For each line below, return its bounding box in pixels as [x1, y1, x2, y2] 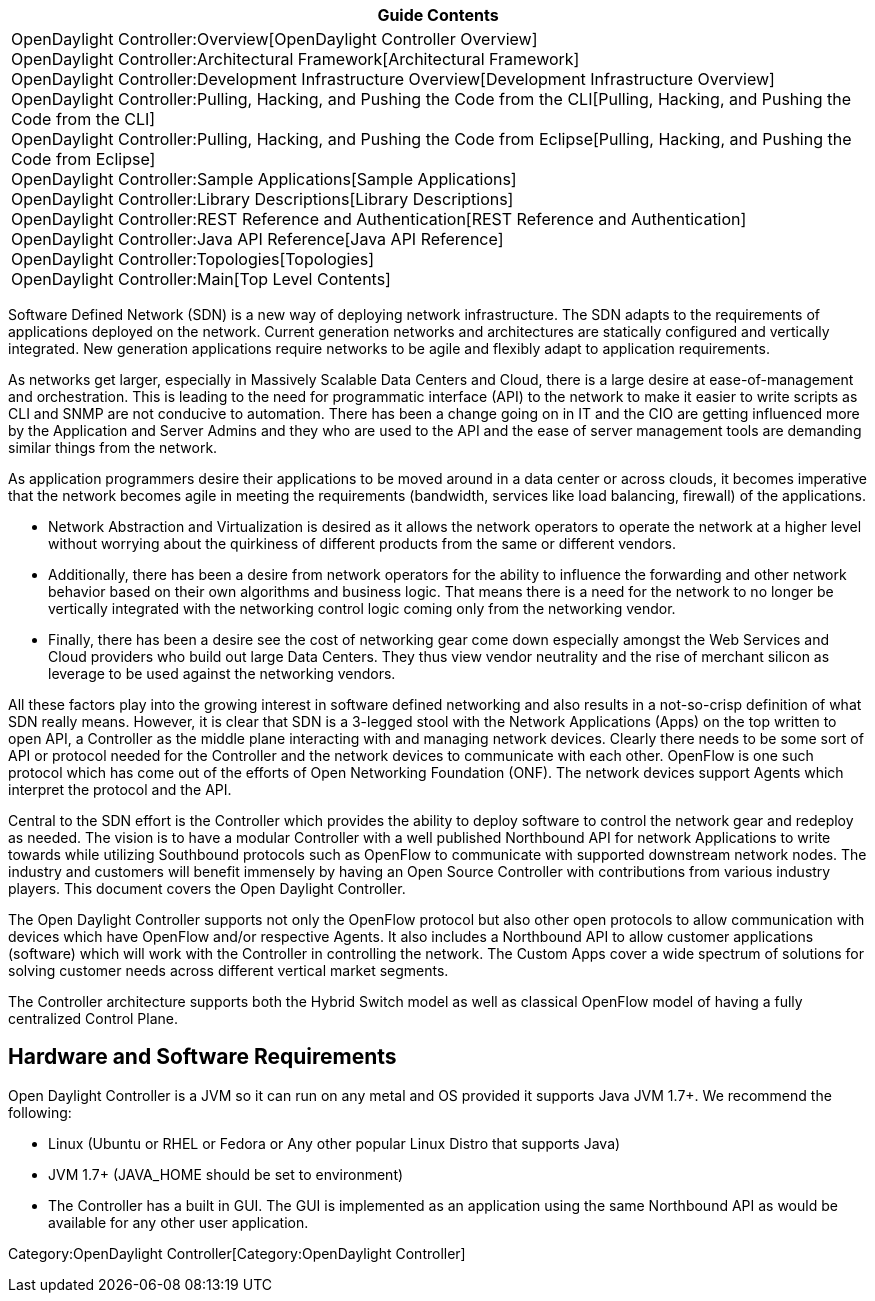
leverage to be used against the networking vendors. [48, 665, 396, 682]
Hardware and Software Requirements [8, 1044, 397, 1070]
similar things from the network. [8, 439, 218, 456]
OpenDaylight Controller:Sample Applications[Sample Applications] [11, 169, 517, 189]
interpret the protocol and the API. [8, 781, 232, 798]
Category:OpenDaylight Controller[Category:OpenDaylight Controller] [8, 1244, 466, 1262]
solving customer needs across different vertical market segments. [8, 962, 449, 979]
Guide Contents [377, 5, 499, 25]
